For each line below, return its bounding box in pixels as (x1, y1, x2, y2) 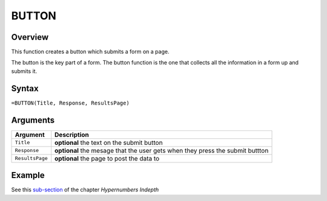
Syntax (11, 83, 39, 94)
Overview (11, 32, 49, 42)
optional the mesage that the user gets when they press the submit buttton (54, 146, 269, 155)
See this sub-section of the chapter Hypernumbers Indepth (11, 186, 159, 193)
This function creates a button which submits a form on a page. (11, 48, 170, 56)
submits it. (11, 67, 38, 75)
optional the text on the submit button (54, 138, 163, 147)
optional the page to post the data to (54, 154, 160, 162)
